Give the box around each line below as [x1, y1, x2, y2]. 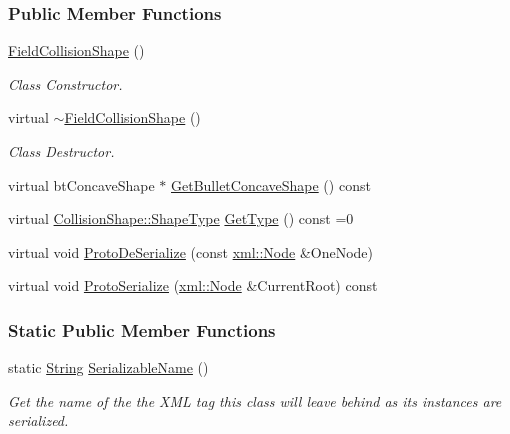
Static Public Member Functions [8, 317, 276, 342]
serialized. [8, 410, 69, 431]
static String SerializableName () [8, 357, 209, 378]
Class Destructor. [8, 141, 115, 161]
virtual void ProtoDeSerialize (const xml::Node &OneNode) [8, 241, 374, 262]
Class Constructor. [8, 73, 123, 94]
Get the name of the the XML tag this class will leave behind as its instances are [8, 390, 502, 411]
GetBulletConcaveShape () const [171, 174, 371, 195]
